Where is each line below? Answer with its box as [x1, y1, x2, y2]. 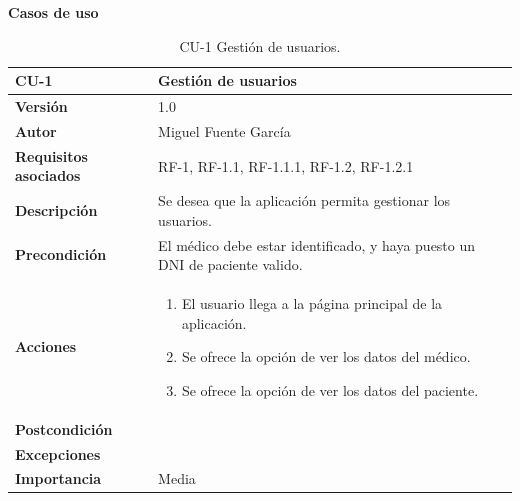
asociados [15, 165, 81, 186]
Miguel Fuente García [158, 120, 291, 141]
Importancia [15, 468, 102, 489]
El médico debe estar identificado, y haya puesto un [158, 234, 476, 255]
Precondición [15, 244, 107, 265]
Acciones [15, 336, 77, 357]
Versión [15, 96, 68, 117]
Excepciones [15, 443, 101, 464]
